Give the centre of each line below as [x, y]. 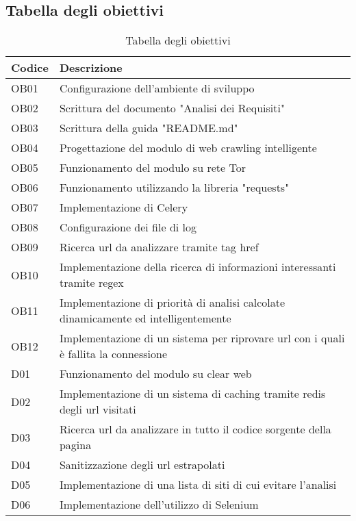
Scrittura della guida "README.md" [149, 128]
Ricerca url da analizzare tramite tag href [159, 247]
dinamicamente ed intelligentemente [145, 318]
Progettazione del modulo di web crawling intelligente [188, 148]
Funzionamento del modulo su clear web [155, 374]
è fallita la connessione [113, 354]
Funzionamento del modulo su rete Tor [152, 168]
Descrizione [91, 68]
